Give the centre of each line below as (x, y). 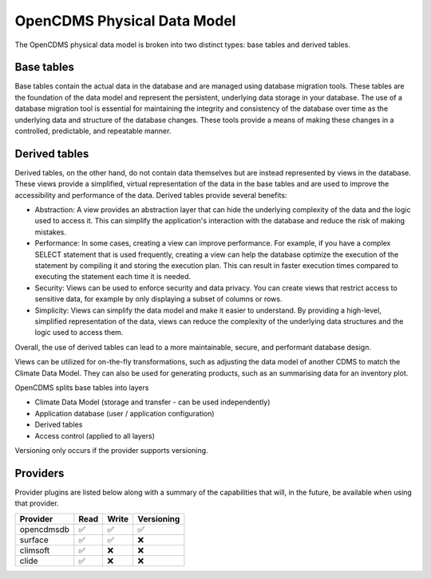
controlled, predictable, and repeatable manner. (93, 131)
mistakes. (51, 232)
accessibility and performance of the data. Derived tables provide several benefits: (151, 195)
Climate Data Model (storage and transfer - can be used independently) (152, 402)
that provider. (37, 503)
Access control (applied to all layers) (95, 435)
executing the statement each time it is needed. (113, 277)
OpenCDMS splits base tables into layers (82, 388)
